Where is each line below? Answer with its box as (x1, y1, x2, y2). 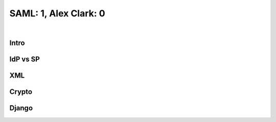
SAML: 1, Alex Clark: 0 (9, 8, 105, 19)
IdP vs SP (9, 55, 40, 64)
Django (9, 104, 33, 112)
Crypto (9, 87, 33, 96)
